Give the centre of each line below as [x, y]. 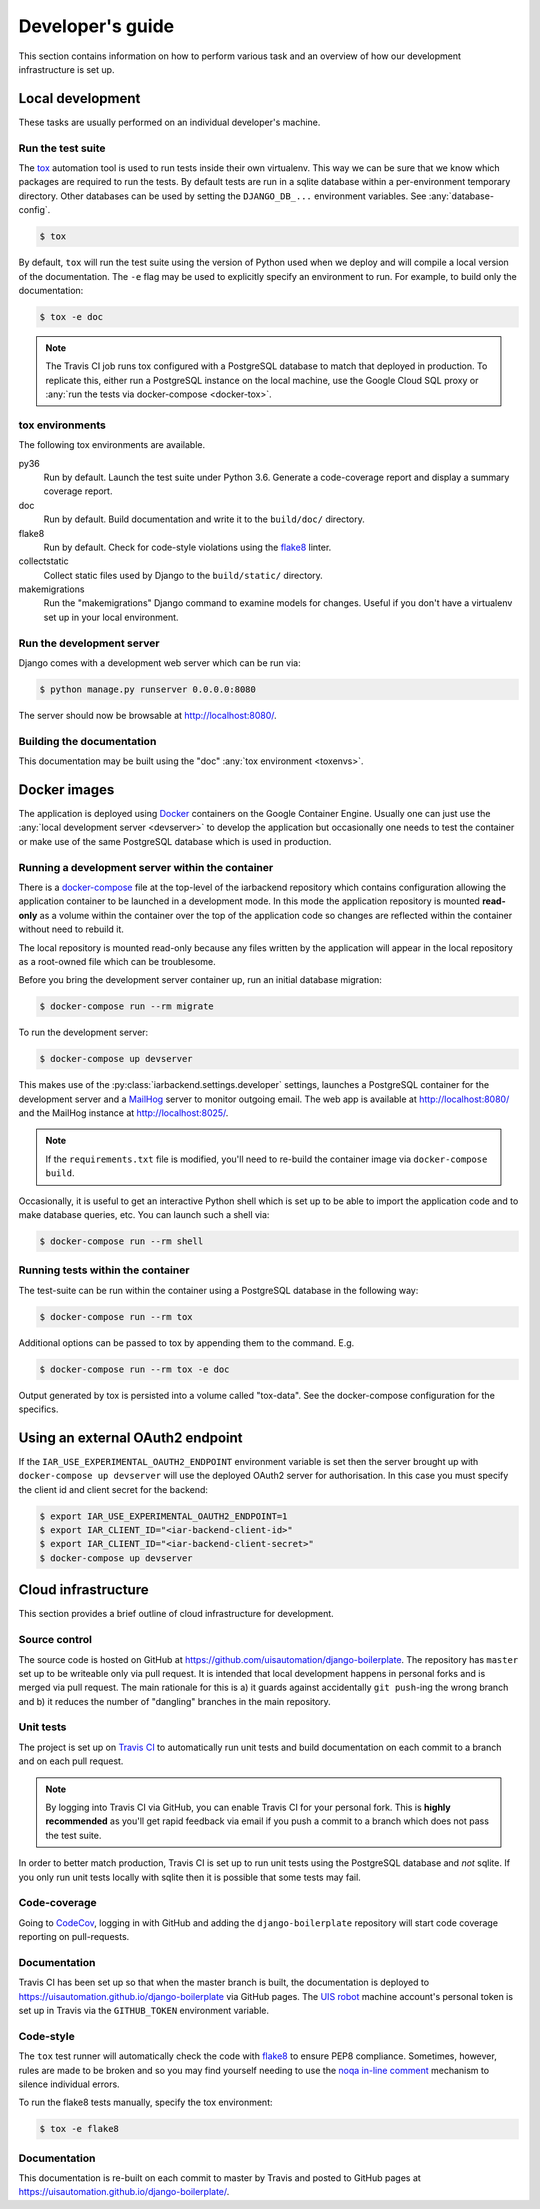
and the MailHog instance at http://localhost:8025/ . [123, 1113]
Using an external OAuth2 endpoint [131, 1437]
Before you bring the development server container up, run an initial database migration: [200, 980]
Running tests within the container [104, 1270]
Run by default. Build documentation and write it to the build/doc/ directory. [204, 519]
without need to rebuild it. [71, 929]
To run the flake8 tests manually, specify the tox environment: [145, 2102]
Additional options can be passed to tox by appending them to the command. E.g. [186, 1342]
